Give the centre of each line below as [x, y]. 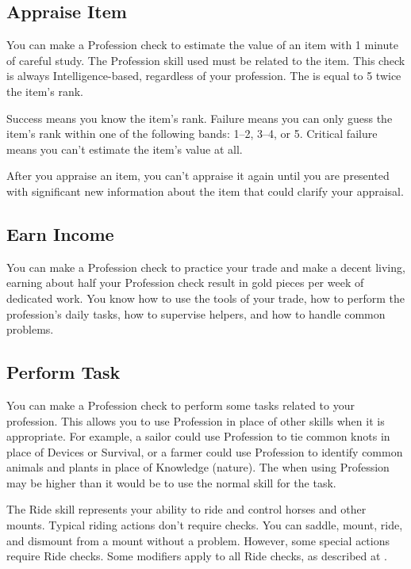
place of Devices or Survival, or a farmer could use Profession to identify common [205, 451]
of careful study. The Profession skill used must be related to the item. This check [206, 60]
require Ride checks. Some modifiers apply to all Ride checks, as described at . [197, 556]
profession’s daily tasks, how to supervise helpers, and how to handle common [196, 313]
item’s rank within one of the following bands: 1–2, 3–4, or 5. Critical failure [192, 134]
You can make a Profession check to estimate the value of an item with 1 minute [202, 45]
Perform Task [63, 372]
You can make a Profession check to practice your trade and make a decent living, [206, 267]
